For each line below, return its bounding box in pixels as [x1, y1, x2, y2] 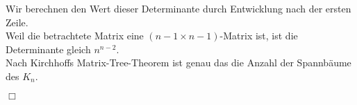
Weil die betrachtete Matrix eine [6, 28, 144, 43]
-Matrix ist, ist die [219, 28, 298, 43]
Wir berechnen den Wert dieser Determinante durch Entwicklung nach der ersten [6, 1, 351, 15]
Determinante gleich [6, 41, 91, 56]
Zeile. [6, 15, 28, 29]
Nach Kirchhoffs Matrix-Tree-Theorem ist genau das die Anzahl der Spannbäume [6, 55, 351, 70]
